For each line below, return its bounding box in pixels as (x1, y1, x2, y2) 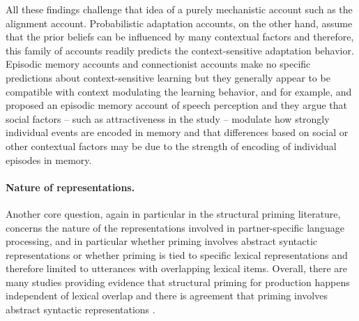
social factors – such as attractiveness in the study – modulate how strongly (6, 111, 330, 126)
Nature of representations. (6, 179, 135, 194)
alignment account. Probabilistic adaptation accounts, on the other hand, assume (6, 15, 353, 30)
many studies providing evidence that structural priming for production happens (6, 274, 350, 289)
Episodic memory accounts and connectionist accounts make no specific (6, 57, 311, 71)
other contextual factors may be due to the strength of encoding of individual (6, 138, 337, 153)
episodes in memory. (6, 152, 92, 167)
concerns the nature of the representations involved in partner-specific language (6, 220, 344, 234)
